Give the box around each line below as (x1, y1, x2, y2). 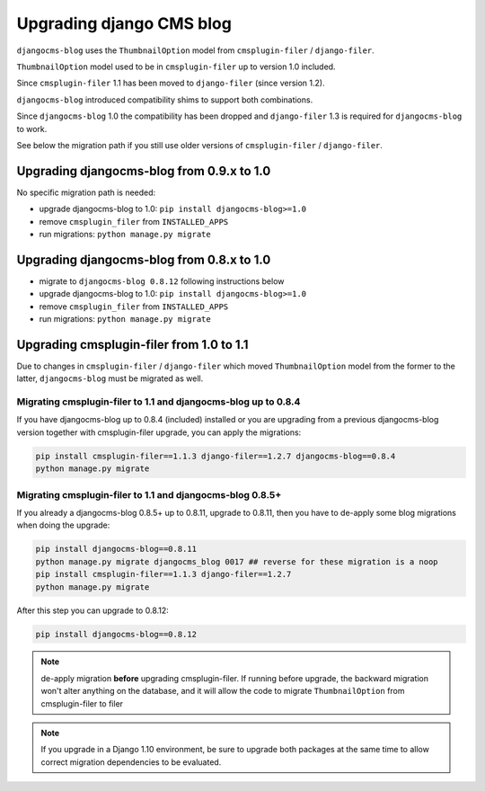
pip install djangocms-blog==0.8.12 (35, 629, 198, 639)
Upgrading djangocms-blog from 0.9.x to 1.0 (16, 163, 271, 179)
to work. (16, 123, 48, 134)
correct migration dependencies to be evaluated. (40, 756, 222, 768)
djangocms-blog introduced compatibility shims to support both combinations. (16, 94, 313, 105)
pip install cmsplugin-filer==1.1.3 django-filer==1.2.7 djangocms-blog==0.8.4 (35, 450, 396, 461)
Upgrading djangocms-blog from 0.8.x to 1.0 (16, 252, 271, 267)
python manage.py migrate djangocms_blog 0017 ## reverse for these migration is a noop (35, 556, 439, 566)
